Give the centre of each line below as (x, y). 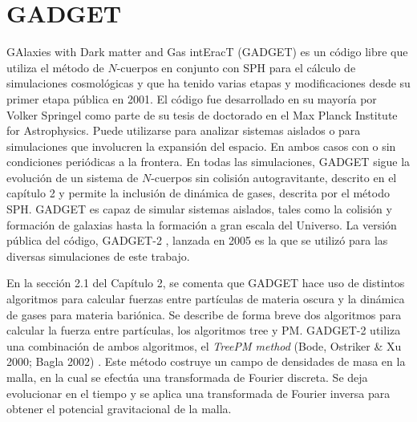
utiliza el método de (55, 67)
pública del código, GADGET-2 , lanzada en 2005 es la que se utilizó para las (197, 240)
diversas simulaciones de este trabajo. (98, 256)
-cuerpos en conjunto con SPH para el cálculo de (236, 67)
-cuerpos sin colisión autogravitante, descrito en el (274, 177)
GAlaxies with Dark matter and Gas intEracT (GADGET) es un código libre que (207, 52)
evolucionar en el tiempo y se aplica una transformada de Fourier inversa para (198, 393)
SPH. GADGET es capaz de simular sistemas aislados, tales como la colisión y (199, 209)
